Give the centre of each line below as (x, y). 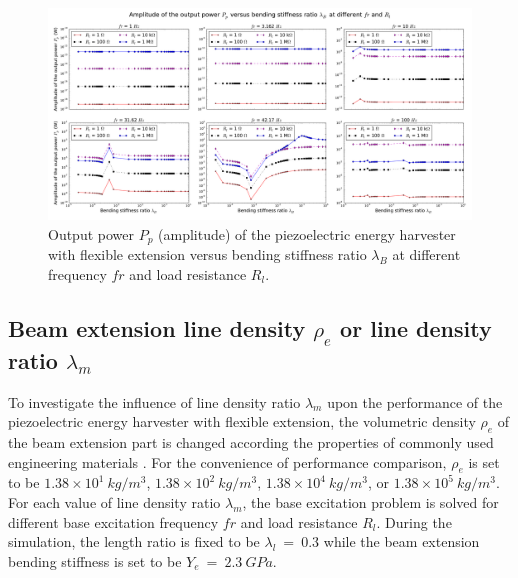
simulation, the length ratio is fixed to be (134, 541)
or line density (416, 327)
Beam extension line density (157, 327)
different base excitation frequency (113, 521)
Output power (91, 233)
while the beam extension (401, 541)
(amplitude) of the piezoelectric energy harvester (307, 233)
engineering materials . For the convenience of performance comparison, (227, 461)
